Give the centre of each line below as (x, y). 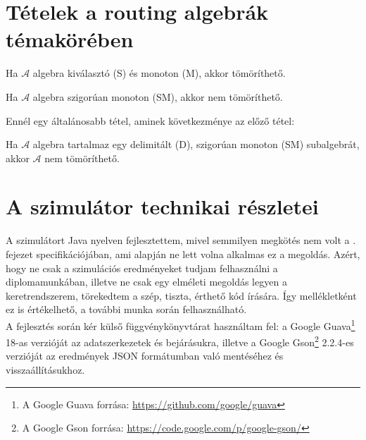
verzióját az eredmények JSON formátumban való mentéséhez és (145, 356)
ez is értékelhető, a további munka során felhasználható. (126, 309)
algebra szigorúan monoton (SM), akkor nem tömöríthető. (158, 96)
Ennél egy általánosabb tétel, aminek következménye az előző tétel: (150, 120)
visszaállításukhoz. (45, 370)
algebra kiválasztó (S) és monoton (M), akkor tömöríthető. (159, 73)
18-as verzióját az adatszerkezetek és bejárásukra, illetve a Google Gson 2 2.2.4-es (180, 341)
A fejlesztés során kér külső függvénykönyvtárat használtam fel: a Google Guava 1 (181, 324)
